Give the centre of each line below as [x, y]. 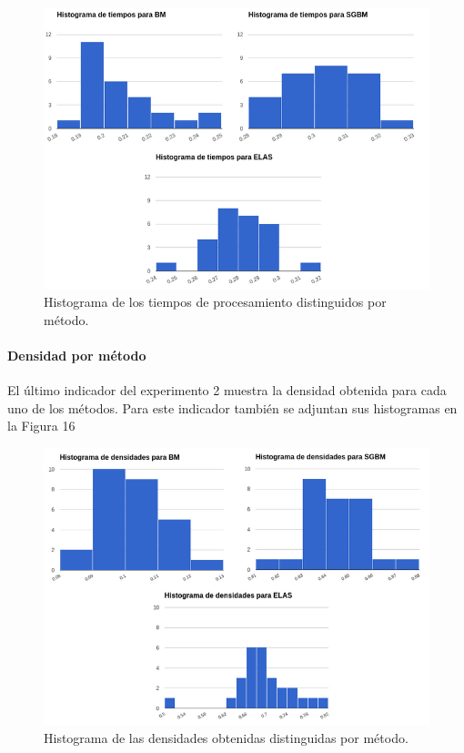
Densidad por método [77, 355]
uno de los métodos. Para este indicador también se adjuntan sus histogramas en [232, 407]
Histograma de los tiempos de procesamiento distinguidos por [215, 302]
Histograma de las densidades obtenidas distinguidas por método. [226, 737]
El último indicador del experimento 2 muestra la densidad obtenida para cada [227, 390]
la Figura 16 [41, 426]
